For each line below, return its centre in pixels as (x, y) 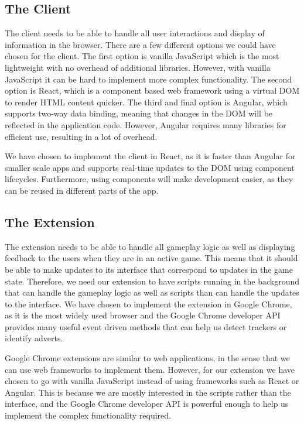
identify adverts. (34, 338)
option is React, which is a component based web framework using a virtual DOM (152, 90)
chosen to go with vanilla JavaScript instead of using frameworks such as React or (152, 381)
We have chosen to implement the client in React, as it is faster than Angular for (150, 156)
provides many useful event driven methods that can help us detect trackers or (146, 326)
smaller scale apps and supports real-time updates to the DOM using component (150, 167)
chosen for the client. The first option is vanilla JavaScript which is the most (142, 56)
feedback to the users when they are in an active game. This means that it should (151, 258)
